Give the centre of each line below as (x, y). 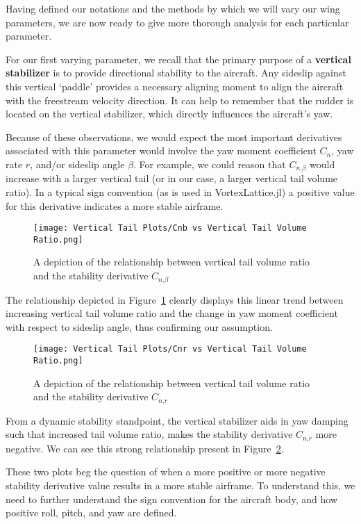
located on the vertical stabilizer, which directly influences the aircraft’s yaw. (169, 114)
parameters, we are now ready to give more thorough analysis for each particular (177, 22)
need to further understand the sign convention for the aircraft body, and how (172, 499)
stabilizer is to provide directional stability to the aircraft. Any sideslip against (176, 73)
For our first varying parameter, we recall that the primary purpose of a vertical (178, 59)
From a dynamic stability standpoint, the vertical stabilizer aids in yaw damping (177, 420)
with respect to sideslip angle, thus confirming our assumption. (139, 326)
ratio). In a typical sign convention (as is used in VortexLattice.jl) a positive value (180, 191)
